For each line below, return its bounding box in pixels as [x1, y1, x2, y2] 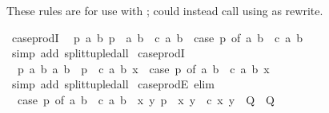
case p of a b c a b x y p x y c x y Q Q [17, 91, 275, 107]
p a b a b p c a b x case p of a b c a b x [17, 60, 270, 76]
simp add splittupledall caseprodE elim [11, 76, 215, 92]
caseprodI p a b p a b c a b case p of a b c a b [11, 29, 303, 45]
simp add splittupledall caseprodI [11, 45, 185, 61]
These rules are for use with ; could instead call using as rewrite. [6, 2, 323, 18]
